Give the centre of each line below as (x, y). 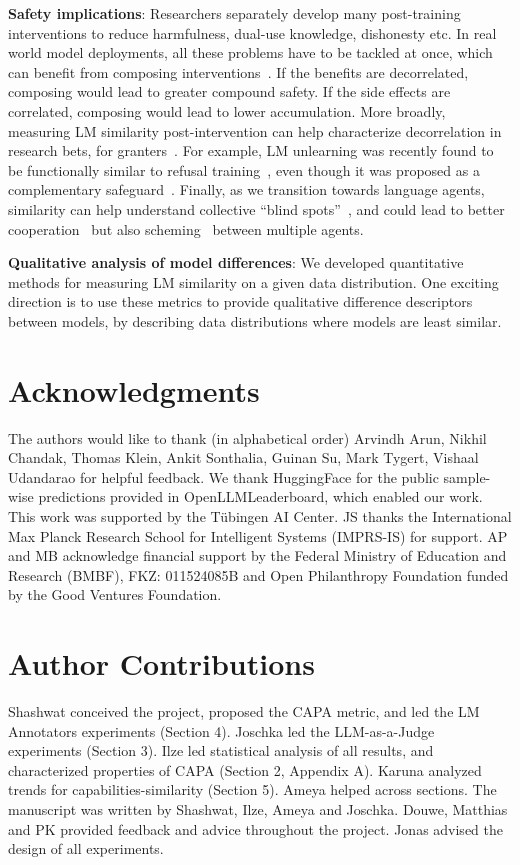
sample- (467, 476)
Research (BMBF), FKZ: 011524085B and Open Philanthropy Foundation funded (258, 574)
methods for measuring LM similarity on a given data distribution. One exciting (253, 281)
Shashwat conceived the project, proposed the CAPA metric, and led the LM (244, 711)
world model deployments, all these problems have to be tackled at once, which (250, 52)
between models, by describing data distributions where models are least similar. (255, 320)
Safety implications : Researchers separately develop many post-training (234, 13)
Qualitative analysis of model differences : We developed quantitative (236, 262)
